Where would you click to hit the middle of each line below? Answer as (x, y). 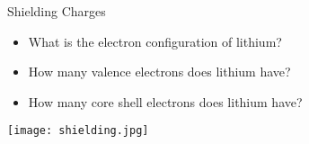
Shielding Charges (57, 11)
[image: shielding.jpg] (78, 131)
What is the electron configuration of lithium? (155, 41)
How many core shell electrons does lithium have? (165, 101)
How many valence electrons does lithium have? (159, 72)
